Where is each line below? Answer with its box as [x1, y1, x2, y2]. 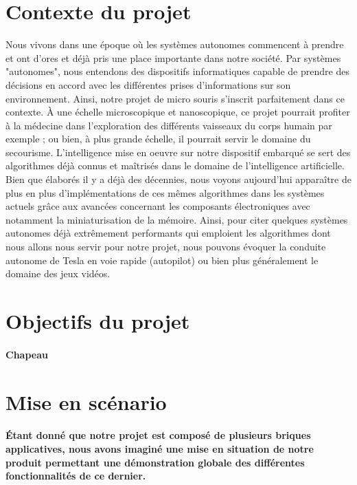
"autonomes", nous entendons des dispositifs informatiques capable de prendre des [5, 64, 349, 78]
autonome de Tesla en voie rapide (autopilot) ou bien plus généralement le [5, 252, 319, 267]
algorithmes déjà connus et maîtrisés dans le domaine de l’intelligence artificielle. [5, 158, 345, 173]
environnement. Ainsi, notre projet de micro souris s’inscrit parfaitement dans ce [5, 91, 345, 105]
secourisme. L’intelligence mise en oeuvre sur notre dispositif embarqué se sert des [5, 144, 351, 159]
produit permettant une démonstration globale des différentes [5, 455, 305, 469]
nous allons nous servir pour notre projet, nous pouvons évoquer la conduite [5, 239, 326, 254]
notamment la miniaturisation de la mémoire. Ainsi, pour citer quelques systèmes [5, 212, 348, 226]
